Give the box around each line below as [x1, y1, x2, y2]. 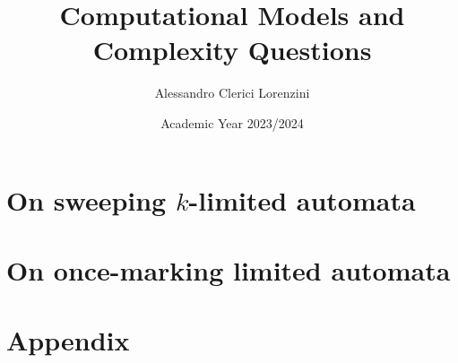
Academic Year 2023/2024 [160, 113, 304, 132]
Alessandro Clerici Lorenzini [154, 83, 310, 102]
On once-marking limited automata [6, 251, 451, 288]
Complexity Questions [92, 31, 372, 68]
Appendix [6, 322, 130, 359]
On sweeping [6, 181, 167, 218]
